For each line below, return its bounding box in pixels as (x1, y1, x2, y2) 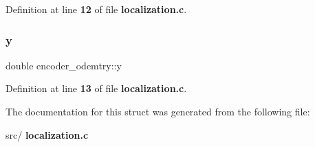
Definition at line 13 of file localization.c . (6, 81, 187, 95)
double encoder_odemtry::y (6, 58, 122, 72)
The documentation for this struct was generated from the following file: (6, 104, 310, 118)
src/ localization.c (6, 127, 89, 142)
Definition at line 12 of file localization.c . (6, 2, 187, 16)
